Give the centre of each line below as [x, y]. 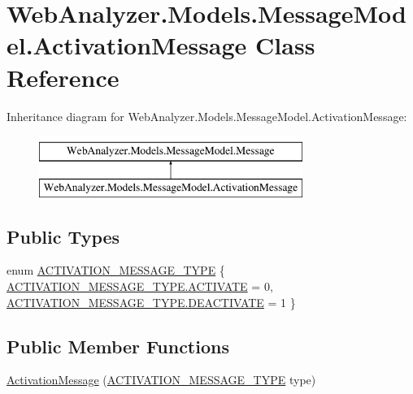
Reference [63, 77]
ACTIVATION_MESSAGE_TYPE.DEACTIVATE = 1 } [151, 302]
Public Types [63, 236]
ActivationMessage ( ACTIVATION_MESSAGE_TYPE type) [161, 380]
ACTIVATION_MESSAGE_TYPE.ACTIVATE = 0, [140, 286]
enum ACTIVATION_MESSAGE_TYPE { [116, 270]
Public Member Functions [118, 346]
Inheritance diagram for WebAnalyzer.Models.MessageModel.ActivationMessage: [207, 116]
